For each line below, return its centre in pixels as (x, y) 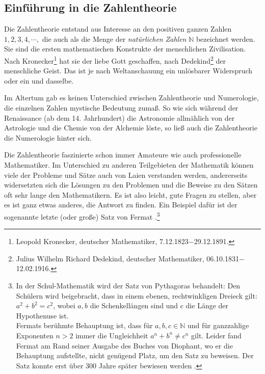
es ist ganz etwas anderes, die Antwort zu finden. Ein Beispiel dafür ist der (121, 205)
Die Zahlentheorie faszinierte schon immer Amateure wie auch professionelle (123, 155)
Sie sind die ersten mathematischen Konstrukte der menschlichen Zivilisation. (125, 49)
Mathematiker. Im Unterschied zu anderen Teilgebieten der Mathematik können (129, 164)
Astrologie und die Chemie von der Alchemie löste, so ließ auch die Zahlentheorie (131, 128)
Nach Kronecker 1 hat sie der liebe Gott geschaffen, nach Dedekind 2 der (115, 60)
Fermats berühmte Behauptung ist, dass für (84, 325)
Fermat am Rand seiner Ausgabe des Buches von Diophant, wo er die (124, 345)
